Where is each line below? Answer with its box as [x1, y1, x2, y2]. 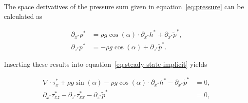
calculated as [4, 11, 42, 21]
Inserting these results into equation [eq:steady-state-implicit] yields [4, 59, 207, 69]
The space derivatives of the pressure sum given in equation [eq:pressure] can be [4, 1, 244, 11]
